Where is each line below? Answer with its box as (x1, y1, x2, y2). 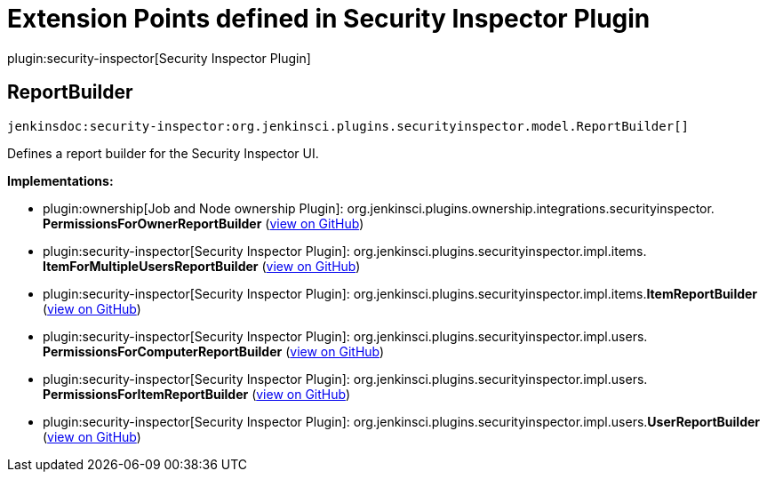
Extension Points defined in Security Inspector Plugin (7, 4, 651, 34)
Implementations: (7, 172, 114, 188)
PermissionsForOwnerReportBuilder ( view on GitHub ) (43, 215, 364, 231)
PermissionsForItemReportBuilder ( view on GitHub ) (43, 386, 351, 402)
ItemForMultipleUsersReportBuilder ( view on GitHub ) (43, 258, 361, 274)
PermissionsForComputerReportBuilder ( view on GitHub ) (43, 343, 385, 359)
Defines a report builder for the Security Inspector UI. (7, 145, 319, 161)
